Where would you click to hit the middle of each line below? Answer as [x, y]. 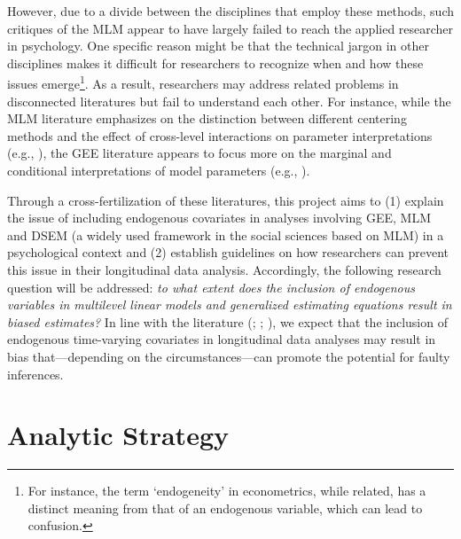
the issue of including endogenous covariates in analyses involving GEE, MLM [219, 218]
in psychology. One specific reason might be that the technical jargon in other [218, 46]
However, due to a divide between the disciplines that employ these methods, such [230, 11]
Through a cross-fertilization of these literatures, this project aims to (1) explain [226, 200]
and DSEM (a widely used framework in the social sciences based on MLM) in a [226, 234]
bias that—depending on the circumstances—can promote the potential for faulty [229, 356]
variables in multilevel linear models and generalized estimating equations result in [230, 305]
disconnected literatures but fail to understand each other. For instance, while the [229, 101]
